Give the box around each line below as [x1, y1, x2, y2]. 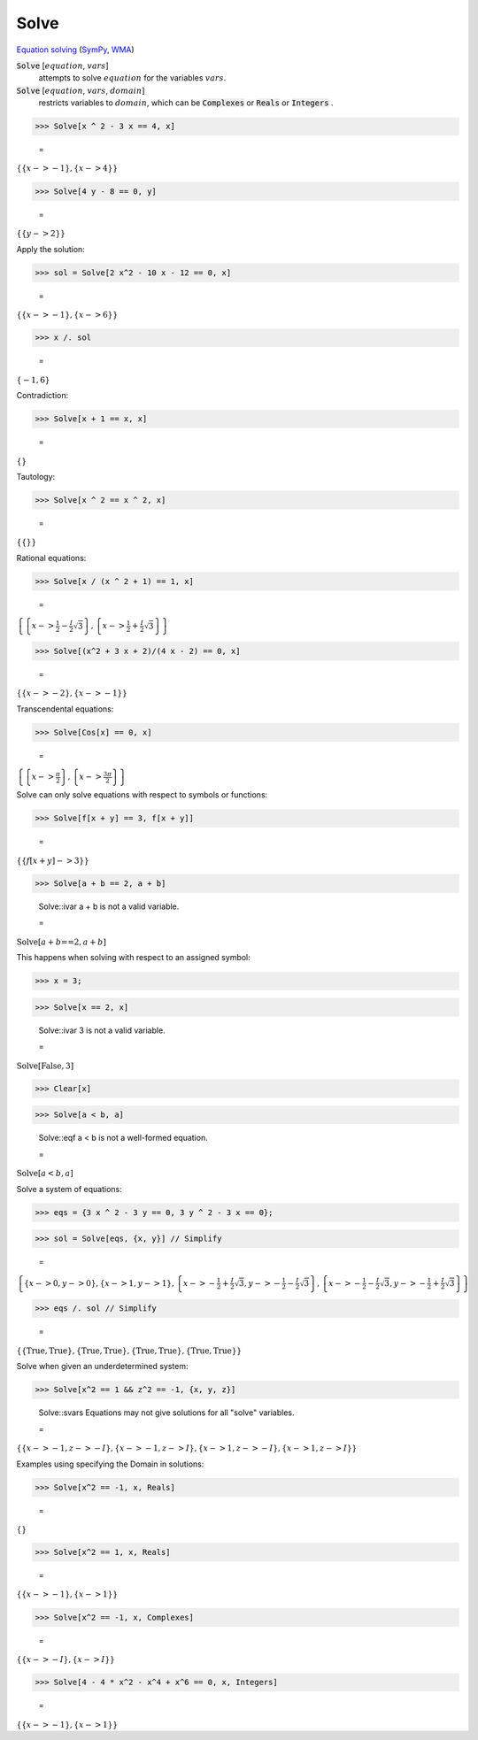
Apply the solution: [16, 243, 86, 254]
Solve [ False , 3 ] [16, 1060, 74, 1071]
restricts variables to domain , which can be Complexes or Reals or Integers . [38, 97, 334, 108]
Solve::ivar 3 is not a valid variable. [38, 1025, 166, 1036]
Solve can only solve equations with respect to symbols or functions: [16, 789, 268, 800]
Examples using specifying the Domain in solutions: [16, 1459, 204, 1469]
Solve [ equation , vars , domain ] [16, 85, 145, 96]
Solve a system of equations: [16, 1183, 123, 1194]
